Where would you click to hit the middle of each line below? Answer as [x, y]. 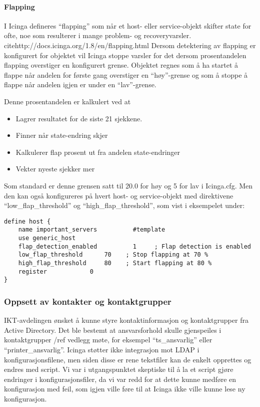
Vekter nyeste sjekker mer [55, 169]
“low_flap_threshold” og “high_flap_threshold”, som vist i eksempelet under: [124, 205]
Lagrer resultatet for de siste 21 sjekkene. [79, 118]
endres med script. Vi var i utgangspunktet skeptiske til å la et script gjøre [119, 369]
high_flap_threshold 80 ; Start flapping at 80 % [115, 263]
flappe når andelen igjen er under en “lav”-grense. [80, 84]
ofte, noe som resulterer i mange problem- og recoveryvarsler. [98, 35]
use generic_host [47, 238]
